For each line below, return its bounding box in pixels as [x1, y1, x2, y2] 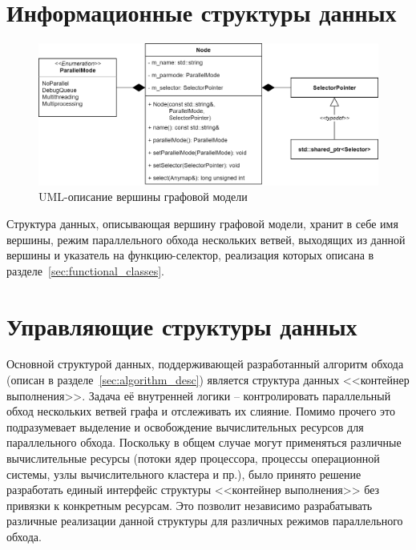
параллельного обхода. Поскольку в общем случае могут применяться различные [6, 434, 402, 451]
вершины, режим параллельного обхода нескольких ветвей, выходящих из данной [6, 231, 406, 247]
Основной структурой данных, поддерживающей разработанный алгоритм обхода [6, 355, 404, 372]
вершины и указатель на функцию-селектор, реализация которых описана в [6, 247, 374, 263]
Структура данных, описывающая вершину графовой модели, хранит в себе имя [6, 215, 398, 231]
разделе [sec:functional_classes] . [6, 262, 165, 279]
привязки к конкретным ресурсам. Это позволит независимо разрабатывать [6, 496, 373, 513]
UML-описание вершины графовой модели [38, 188, 248, 205]
